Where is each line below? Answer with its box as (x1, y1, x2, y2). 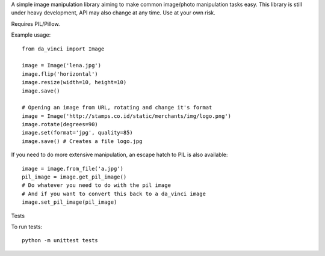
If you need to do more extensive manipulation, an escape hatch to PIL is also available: (11, 151, 228, 159)
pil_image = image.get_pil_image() (22, 174, 127, 180)
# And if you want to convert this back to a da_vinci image (22, 190, 206, 197)
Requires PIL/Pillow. (11, 20, 60, 27)
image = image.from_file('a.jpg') (22, 165, 123, 172)
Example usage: (11, 31, 51, 38)
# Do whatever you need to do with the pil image (22, 182, 172, 189)
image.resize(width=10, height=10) (22, 79, 127, 86)
